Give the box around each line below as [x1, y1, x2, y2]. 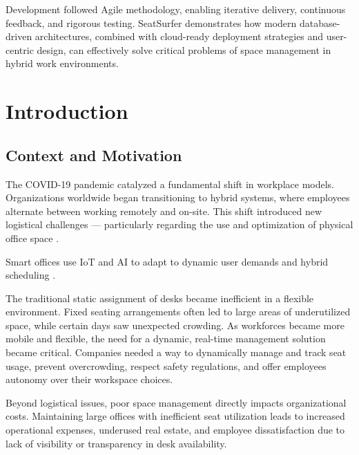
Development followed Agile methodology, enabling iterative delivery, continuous [6, 2, 346, 16]
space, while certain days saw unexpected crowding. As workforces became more [6, 317, 345, 332]
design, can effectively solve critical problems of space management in [37, 42, 331, 57]
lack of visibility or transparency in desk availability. [6, 436, 227, 450]
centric [6, 42, 34, 57]
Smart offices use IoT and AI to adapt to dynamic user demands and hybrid [6, 254, 329, 268]
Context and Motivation [6, 144, 182, 165]
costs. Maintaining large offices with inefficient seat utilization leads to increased [6, 409, 345, 423]
